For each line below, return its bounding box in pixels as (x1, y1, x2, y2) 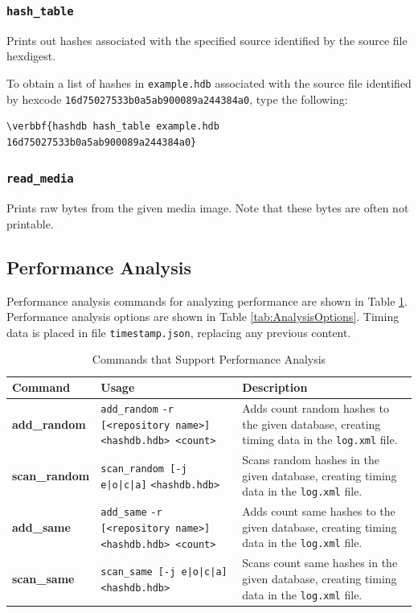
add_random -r (100, 403, 174, 415)
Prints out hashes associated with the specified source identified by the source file (6, 31, 408, 48)
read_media (6, 172, 74, 186)
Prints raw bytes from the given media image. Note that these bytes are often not (6, 200, 409, 216)
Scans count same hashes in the (242, 554, 398, 571)
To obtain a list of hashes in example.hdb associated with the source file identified (6, 74, 412, 91)
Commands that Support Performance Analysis (92, 351, 326, 368)
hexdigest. (6, 47, 56, 64)
